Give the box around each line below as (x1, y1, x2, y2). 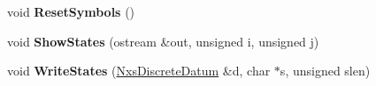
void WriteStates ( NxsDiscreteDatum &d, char (7, 61, 271, 80)
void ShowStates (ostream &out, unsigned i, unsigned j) (7, 32, 319, 50)
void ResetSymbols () (7, 3, 135, 20)
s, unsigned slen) (280, 61, 371, 80)
